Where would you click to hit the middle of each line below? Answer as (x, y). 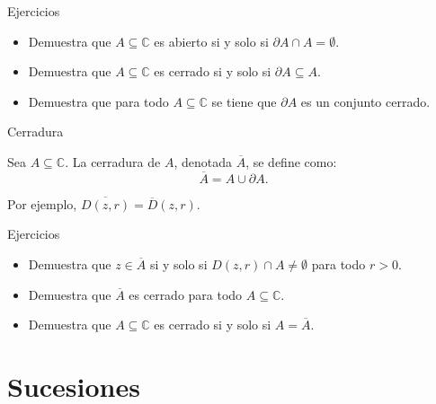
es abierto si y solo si (211, 41)
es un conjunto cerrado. (365, 101)
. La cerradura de (113, 161)
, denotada (203, 161)
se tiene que (244, 101)
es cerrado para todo (186, 294)
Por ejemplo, (42, 203)
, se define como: (291, 161)
